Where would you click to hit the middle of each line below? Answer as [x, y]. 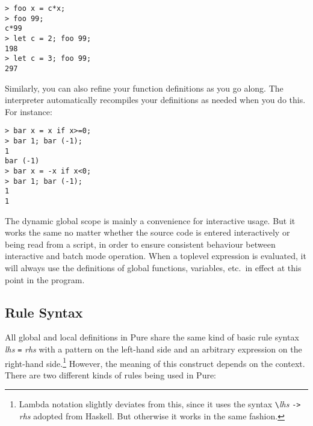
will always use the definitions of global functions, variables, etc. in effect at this [153, 268]
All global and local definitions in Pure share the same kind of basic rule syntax [152, 337]
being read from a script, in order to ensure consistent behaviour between [140, 244]
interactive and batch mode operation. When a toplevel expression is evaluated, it [156, 256]
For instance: [29, 111]
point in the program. [45, 279]
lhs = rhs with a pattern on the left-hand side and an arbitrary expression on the [153, 349]
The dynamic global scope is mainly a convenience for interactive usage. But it [150, 220]
